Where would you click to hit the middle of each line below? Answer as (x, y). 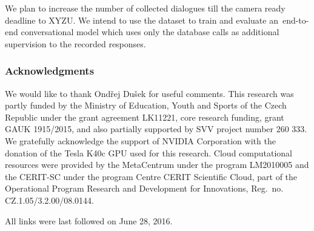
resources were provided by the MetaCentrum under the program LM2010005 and (157, 165)
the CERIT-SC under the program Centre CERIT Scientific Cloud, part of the (151, 176)
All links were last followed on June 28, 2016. (89, 220)
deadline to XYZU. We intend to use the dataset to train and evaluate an (142, 20)
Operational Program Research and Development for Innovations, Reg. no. (144, 188)
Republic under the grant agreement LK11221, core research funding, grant (145, 117)
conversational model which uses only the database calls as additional (150, 32)
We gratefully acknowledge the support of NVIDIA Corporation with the (140, 140)
